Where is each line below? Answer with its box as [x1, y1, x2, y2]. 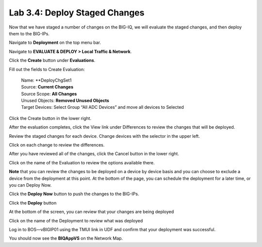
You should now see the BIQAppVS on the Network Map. [9, 235, 123, 241]
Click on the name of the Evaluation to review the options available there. [9, 160, 155, 165]
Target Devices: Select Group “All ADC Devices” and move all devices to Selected [21, 104, 184, 110]
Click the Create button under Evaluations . [9, 58, 96, 63]
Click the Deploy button [9, 200, 57, 205]
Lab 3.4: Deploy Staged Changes [9, 7, 145, 18]
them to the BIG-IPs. [9, 30, 49, 36]
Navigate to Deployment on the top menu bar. [9, 40, 101, 45]
